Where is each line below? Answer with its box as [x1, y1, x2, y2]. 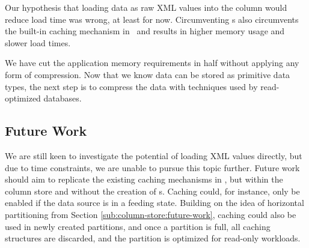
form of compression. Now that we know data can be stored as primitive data [5, 68, 290, 80]
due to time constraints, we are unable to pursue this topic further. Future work [5, 161, 300, 174]
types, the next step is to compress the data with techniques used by [5, 80, 258, 92]
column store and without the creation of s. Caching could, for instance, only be [5, 184, 300, 197]
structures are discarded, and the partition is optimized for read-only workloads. [5, 232, 301, 244]
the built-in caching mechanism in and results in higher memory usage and [5, 25, 285, 37]
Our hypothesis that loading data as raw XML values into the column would [5, 1, 287, 13]
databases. [43, 92, 82, 104]
